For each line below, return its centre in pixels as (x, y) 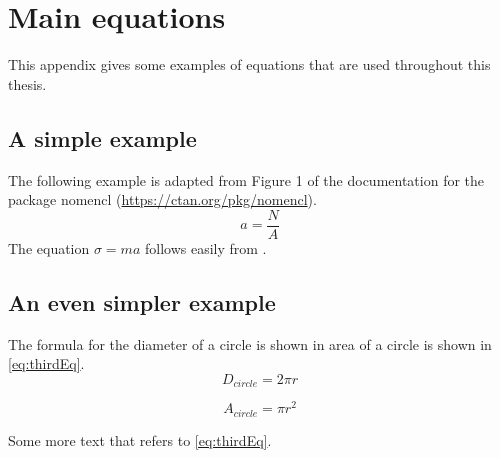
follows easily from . (205, 247)
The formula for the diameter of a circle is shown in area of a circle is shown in (250, 343)
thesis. (27, 83)
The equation (49, 247)
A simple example (102, 137)
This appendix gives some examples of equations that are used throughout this (249, 64)
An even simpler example (142, 301)
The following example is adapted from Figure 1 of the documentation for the (246, 179)
